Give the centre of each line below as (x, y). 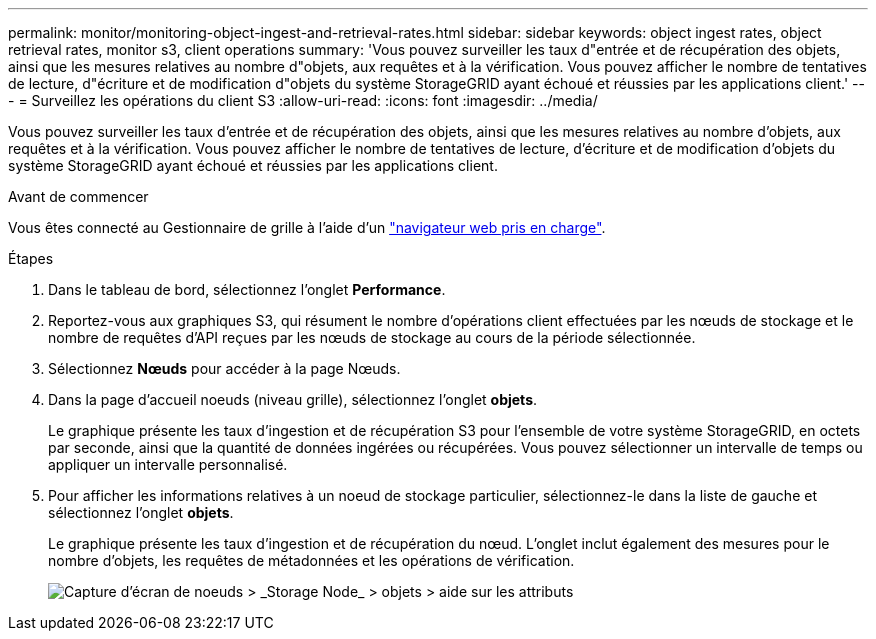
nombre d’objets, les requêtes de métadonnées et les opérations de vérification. (311, 560)
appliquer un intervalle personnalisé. (168, 464)
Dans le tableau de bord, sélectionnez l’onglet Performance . (247, 289)
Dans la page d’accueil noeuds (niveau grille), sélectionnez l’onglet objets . (293, 399)
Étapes (31, 258)
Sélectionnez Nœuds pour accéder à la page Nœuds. (224, 368)
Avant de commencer (78, 196)
